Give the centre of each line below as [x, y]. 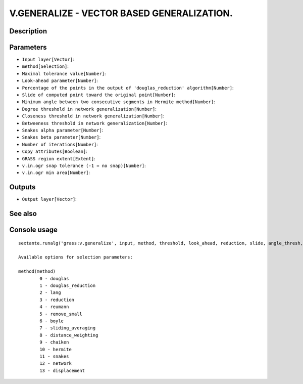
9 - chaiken [54, 342]
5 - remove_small [61, 314]
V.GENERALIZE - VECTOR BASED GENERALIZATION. [121, 13]
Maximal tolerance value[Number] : [64, 73]
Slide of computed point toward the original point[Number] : [98, 95]
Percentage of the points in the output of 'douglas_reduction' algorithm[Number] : [128, 88]
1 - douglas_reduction [68, 286]
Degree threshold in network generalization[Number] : [89, 109]
